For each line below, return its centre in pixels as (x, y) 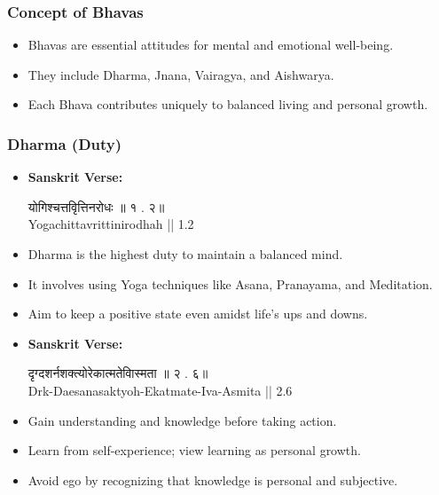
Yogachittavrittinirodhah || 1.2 (111, 224)
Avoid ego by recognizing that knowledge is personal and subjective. (213, 479)
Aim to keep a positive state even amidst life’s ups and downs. (198, 314)
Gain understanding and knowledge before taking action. (182, 420)
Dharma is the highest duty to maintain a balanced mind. (185, 254)
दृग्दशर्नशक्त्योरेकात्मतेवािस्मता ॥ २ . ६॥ (118, 373)
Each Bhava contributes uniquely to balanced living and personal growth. (228, 104)
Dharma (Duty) (65, 143)
